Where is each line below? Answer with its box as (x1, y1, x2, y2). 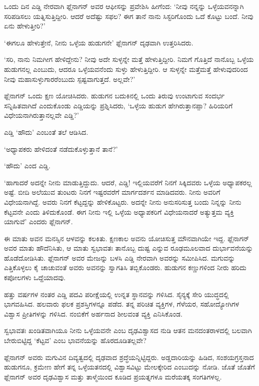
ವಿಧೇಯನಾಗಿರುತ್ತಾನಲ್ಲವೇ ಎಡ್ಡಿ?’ (4, 110, 79, 120)
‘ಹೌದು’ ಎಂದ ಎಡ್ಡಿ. (4, 160, 51, 171)
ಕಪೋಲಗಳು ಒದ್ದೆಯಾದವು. (4, 272, 66, 283)
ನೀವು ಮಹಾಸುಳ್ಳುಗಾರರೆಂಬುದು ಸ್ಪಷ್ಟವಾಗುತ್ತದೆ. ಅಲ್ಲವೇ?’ (4, 73, 135, 84)
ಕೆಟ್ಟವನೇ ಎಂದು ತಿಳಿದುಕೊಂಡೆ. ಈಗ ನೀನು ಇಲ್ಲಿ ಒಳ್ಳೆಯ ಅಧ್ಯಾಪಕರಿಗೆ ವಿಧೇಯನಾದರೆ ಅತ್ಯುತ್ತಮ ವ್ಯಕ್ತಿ (4, 206, 234, 217)
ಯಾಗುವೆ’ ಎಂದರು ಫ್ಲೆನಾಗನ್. (4, 216, 73, 227)
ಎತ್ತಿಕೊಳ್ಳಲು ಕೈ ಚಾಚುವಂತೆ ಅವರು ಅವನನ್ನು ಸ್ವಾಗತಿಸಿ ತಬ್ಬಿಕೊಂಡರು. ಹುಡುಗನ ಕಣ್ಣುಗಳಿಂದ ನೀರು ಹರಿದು (4, 262, 247, 273)
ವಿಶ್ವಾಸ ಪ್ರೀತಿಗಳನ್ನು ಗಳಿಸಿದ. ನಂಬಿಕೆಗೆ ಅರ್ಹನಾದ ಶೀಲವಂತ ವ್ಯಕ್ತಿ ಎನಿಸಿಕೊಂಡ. (4, 308, 183, 319)
